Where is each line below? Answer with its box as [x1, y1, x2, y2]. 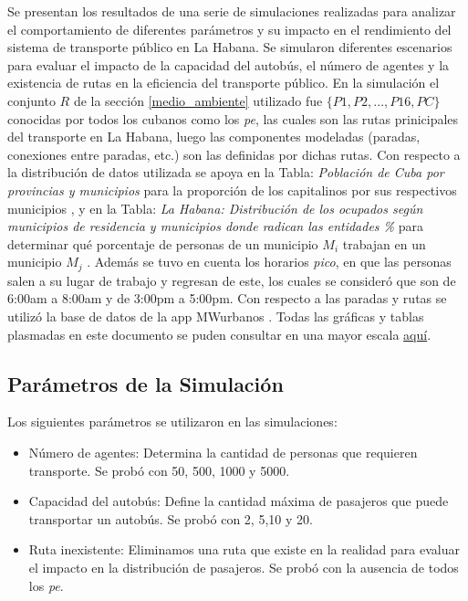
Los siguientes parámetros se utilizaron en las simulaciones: [7, 412, 338, 431]
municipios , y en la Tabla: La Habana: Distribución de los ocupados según [7, 198, 423, 217]
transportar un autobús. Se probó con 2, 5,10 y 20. [28, 509, 313, 528]
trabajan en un [342, 234, 426, 253]
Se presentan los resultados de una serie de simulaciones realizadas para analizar [7, 2, 456, 20]
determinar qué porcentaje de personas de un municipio [7, 234, 318, 253]
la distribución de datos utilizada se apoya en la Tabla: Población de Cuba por [7, 163, 444, 182]
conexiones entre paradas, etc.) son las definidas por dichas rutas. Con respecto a [7, 144, 461, 163]
